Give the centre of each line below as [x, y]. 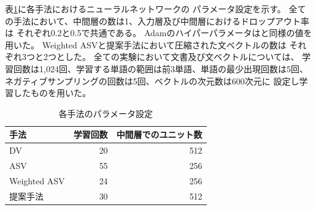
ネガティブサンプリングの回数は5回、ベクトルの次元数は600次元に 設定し [152, 81]
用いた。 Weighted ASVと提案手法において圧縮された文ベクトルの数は [146, 44]
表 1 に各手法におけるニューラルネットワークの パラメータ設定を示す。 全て [156, 9]
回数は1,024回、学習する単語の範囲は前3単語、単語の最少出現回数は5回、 [160, 68]
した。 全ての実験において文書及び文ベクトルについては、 [182, 57]
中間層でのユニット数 [159, 134]
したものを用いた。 [52, 93]
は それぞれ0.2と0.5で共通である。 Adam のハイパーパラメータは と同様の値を [159, 33]
